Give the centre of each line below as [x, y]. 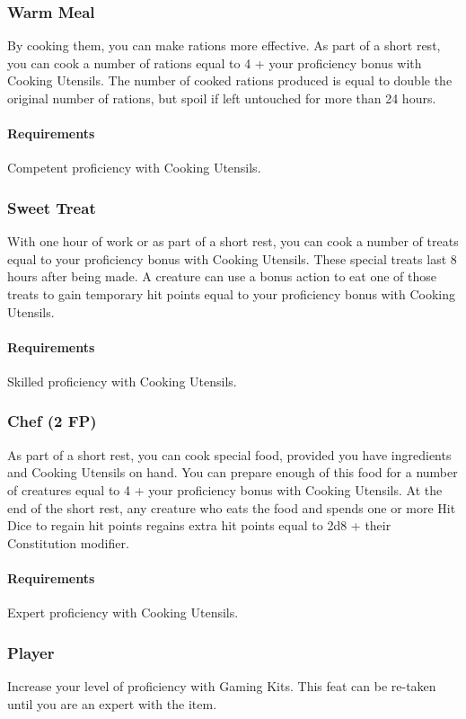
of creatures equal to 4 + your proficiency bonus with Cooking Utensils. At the [225, 489]
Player [31, 652]
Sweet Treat [52, 207]
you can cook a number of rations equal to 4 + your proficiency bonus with [215, 62]
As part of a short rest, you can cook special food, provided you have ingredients [229, 454]
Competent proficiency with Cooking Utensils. [134, 168]
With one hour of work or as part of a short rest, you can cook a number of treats [233, 241]
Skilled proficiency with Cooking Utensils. [122, 381]
